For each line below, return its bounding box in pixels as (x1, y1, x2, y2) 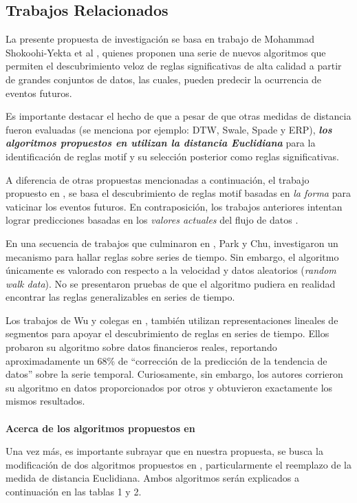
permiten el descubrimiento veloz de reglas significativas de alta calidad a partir (6, 58, 342, 73)
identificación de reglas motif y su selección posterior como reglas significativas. (6, 149, 339, 163)
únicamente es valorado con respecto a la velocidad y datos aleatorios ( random (6, 263, 336, 277)
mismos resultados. (6, 394, 85, 408)
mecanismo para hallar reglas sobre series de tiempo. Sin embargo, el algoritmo (6, 249, 339, 264)
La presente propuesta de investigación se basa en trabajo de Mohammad (6, 32, 315, 46)
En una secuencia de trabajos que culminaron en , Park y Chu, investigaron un (6, 235, 338, 250)
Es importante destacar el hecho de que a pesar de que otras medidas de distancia (6, 109, 351, 123)
